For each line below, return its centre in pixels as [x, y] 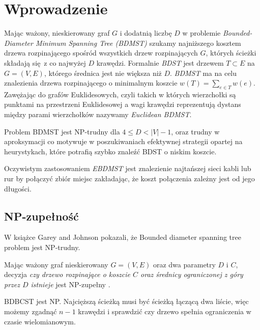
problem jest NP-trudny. [42, 247]
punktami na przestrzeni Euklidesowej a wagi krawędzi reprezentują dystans [123, 104]
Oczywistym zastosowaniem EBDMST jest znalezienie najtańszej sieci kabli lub [128, 168]
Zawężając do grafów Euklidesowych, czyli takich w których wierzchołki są [120, 94]
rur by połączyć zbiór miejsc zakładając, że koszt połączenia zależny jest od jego [129, 178]
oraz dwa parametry [184, 264]
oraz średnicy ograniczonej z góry [192, 274]
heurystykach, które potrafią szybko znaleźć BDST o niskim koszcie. [110, 151]
